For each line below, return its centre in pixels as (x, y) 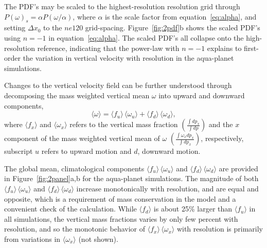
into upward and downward (202, 95)
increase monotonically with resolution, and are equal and (167, 188)
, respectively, (222, 138)
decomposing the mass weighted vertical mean (77, 95)
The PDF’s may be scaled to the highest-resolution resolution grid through (122, 6)
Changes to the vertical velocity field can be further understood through (118, 85)
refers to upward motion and (86, 151)
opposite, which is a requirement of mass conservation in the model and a (120, 198)
